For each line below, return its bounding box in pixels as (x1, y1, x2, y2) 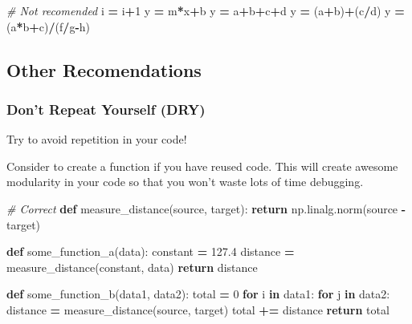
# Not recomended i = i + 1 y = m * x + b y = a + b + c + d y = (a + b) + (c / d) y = (6, 2, 405, 18)
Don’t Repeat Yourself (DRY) (6, 99, 206, 119)
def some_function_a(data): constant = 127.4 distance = (6, 243, 295, 260)
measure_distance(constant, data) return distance (6, 258, 258, 275)
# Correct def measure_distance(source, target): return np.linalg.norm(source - (6, 200, 406, 217)
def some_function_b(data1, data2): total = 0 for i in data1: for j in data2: (6, 286, 390, 302)
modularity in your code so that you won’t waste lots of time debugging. (6, 173, 364, 190)
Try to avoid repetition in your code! (6, 131, 187, 148)
